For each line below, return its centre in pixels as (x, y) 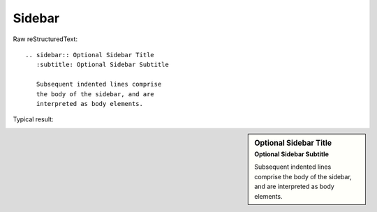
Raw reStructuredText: (45, 39)
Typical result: (33, 119)
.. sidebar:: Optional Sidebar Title (90, 55)
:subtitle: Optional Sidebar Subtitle (102, 65)
